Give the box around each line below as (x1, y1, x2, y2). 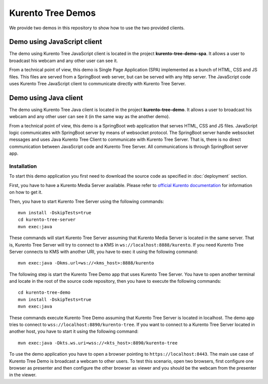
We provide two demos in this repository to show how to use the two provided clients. (9, 25, 185, 31)
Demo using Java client (9, 93, 83, 102)
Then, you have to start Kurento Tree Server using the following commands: (9, 198, 164, 204)
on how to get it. (9, 189, 43, 195)
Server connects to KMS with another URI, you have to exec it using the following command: (9, 249, 198, 255)
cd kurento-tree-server (18, 217, 76, 223)
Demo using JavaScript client (9, 38, 102, 46)
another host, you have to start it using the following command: (9, 328, 138, 334)
